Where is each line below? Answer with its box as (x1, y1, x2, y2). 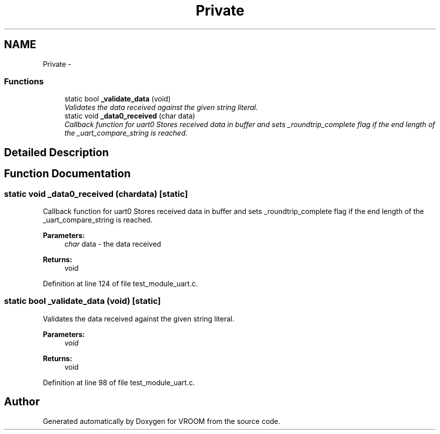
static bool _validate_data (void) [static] (4, 296, 161, 306)
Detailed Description (4, 146, 109, 159)
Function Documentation (4, 167, 131, 180)
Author (4, 395, 40, 408)
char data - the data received (64, 239, 161, 248)
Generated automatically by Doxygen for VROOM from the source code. (43, 416, 281, 425)
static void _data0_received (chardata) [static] (4, 188, 188, 199)
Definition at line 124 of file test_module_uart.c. (43, 279, 198, 288)
